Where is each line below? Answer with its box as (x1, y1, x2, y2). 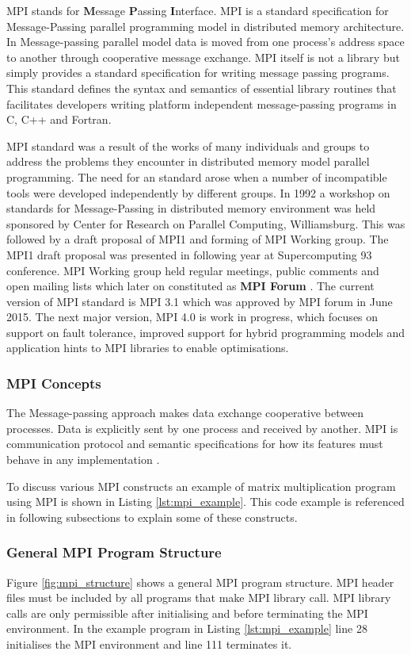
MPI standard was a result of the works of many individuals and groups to (6, 137, 370, 154)
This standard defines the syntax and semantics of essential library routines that (6, 79, 397, 96)
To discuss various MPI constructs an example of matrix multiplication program (6, 477, 396, 494)
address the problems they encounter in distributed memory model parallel (6, 153, 370, 170)
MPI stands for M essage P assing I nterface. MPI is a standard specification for (6, 2, 389, 18)
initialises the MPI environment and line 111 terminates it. (6, 636, 292, 653)
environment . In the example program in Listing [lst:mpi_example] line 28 (6, 620, 367, 637)
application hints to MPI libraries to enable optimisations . (6, 339, 289, 356)
